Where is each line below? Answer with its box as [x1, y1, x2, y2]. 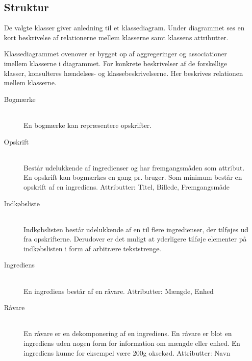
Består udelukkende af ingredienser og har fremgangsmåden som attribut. [24, 162, 245, 172]
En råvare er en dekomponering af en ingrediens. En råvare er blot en [24, 328, 232, 338]
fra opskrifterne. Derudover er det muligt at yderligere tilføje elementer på [24, 234, 247, 244]
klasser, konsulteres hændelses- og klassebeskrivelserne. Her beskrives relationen [4, 68, 243, 78]
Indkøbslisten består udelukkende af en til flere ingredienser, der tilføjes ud [24, 224, 249, 234]
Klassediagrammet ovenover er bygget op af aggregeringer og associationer [4, 48, 227, 59]
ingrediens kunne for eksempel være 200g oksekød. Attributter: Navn [24, 347, 230, 358]
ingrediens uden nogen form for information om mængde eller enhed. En [24, 338, 240, 348]
